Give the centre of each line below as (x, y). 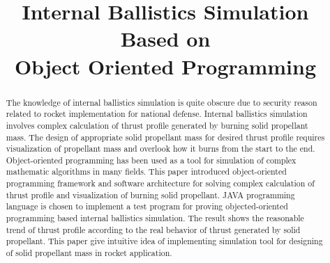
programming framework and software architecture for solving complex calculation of (160, 183)
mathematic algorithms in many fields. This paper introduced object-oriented (146, 172)
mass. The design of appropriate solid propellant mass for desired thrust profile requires (165, 137)
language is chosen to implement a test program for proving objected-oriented (147, 206)
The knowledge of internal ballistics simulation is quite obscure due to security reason (162, 102)
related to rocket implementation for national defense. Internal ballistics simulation (157, 114)
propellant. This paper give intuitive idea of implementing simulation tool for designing (164, 241)
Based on (165, 39)
